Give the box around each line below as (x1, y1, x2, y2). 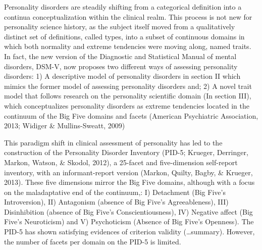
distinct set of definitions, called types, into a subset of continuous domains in (4, 31, 245, 41)
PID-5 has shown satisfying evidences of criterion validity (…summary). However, (4, 226, 255, 237)
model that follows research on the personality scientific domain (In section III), (4, 90, 251, 101)
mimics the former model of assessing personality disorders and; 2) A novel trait (4, 80, 252, 91)
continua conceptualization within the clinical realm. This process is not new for (4, 11, 252, 22)
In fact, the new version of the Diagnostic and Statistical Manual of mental (4, 51, 237, 61)
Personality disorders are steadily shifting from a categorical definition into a (4, 2, 242, 12)
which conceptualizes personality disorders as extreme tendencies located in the (4, 100, 249, 111)
